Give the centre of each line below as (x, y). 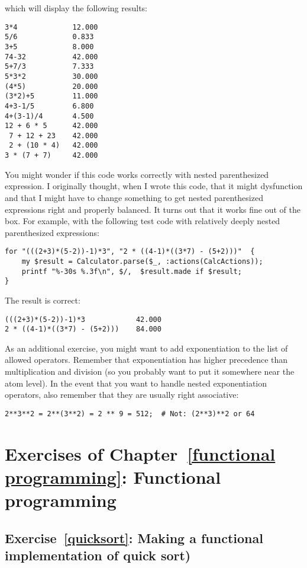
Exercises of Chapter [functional (140, 453)
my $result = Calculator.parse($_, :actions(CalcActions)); (142, 261)
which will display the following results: (76, 8)
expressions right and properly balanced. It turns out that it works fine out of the (153, 209)
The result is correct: (43, 300)
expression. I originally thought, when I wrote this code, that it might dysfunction (154, 186)
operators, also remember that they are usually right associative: (122, 395)
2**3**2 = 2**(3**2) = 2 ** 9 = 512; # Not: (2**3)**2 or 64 (130, 414)
